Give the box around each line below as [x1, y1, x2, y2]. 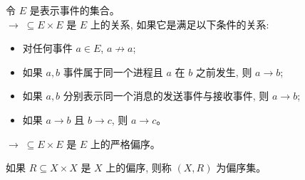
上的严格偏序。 [90, 136, 160, 151]
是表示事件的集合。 [29, 3, 120, 17]
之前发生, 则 [195, 64, 252, 79]
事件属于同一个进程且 [63, 64, 163, 79]
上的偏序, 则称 [105, 160, 172, 175]
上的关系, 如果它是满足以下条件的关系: [90, 16, 269, 31]
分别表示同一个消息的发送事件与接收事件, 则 [63, 88, 269, 103]
